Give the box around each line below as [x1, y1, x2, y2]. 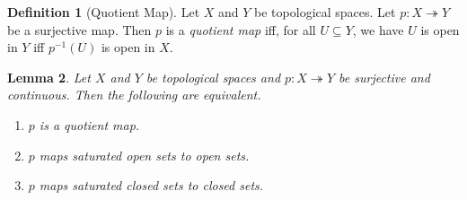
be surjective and [339, 67, 430, 86]
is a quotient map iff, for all [165, 20, 316, 39]
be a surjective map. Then [7, 20, 152, 39]
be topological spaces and [145, 67, 281, 86]
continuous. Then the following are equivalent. [7, 85, 261, 104]
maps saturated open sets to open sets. [39, 145, 250, 164]
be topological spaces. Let [254, 3, 396, 21]
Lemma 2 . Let [7, 67, 91, 86]
